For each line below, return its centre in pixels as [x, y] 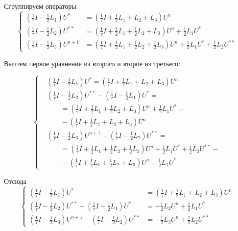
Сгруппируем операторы [40, 6]
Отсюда [15, 181]
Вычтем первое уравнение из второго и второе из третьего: [92, 63]
